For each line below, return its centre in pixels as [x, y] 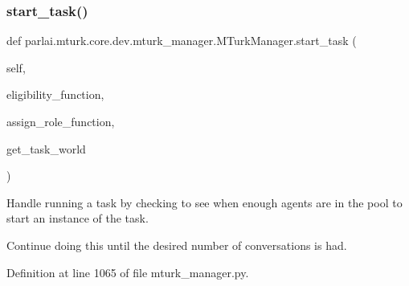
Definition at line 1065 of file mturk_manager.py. [128, 272]
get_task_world [46, 148]
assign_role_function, [61, 121]
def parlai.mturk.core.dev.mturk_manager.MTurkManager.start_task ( [182, 41]
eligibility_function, [55, 94]
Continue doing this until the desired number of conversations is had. [177, 245]
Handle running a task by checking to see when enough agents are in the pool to [204, 202]
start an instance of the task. [78, 218]
